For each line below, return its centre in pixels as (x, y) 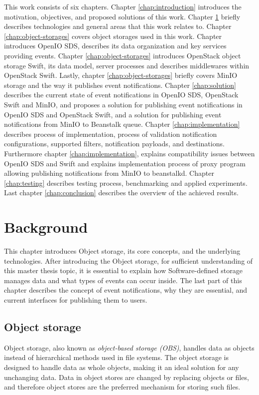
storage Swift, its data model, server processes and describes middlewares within (127, 65)
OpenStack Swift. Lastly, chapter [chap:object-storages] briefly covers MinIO (121, 75)
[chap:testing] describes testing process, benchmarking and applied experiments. (126, 183)
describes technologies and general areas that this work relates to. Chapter (118, 26)
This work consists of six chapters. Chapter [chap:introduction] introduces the (123, 6)
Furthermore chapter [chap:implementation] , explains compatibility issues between (129, 153)
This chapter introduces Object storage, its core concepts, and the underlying (122, 251)
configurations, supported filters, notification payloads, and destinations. (114, 144)
